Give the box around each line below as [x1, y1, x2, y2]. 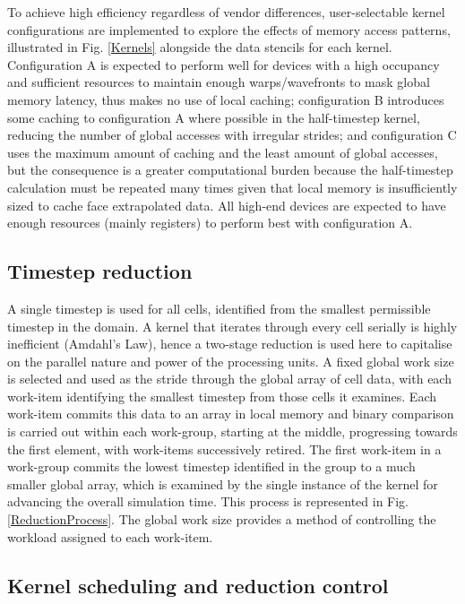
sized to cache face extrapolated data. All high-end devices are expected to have [7, 195, 446, 214]
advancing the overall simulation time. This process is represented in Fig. [7, 492, 409, 511]
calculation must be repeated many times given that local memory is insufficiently [7, 177, 458, 196]
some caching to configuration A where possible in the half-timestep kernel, [7, 108, 420, 126]
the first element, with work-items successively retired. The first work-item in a [7, 439, 442, 458]
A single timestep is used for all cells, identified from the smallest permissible [7, 298, 431, 317]
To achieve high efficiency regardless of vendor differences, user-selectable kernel [7, 3, 445, 21]
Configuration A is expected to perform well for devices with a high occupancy [7, 55, 440, 73]
